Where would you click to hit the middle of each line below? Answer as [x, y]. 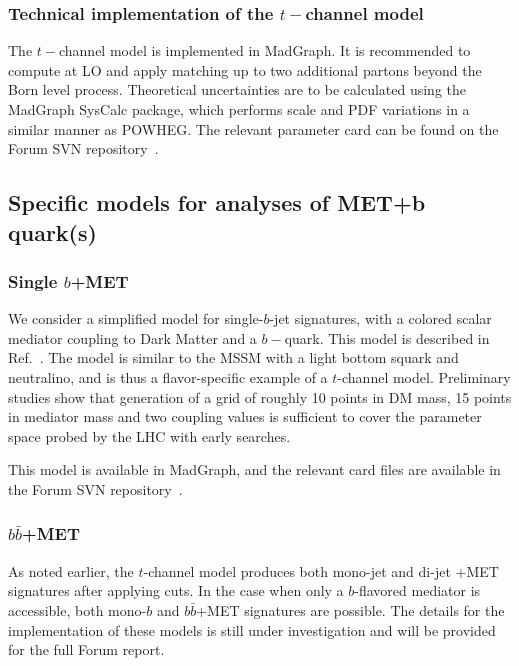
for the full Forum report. [86, 649]
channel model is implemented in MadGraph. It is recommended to [264, 50]
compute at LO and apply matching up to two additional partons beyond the [245, 69]
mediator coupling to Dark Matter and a [132, 337]
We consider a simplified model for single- [136, 318]
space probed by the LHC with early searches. [149, 435]
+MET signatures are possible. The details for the [350, 609]
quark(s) [52, 231]
